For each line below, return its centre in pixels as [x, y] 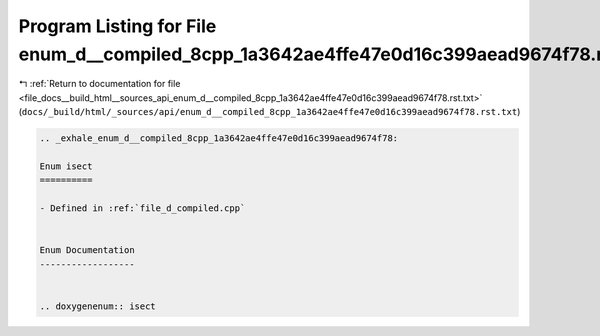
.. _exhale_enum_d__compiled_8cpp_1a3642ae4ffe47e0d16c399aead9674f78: [219, 138]
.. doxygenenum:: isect [98, 306]
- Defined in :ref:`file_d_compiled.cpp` [142, 208]
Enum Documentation [87, 250]
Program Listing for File [117, 26]
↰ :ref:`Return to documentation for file [99, 84]
